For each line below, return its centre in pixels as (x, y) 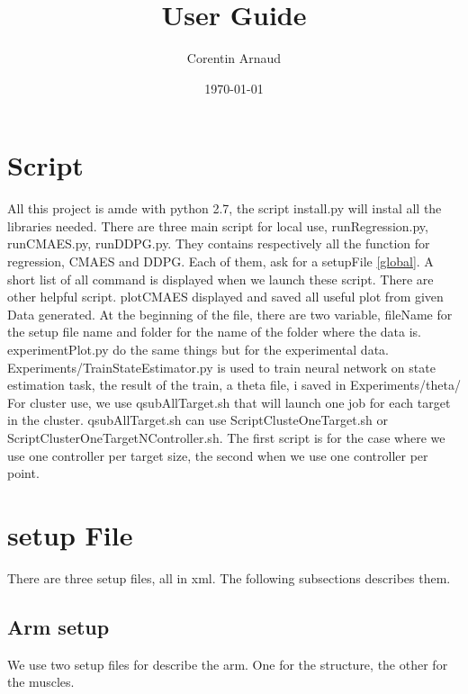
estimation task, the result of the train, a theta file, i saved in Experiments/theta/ (234, 385)
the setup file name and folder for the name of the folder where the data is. (214, 332)
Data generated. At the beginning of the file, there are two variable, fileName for (230, 314)
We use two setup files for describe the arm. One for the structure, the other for (228, 664)
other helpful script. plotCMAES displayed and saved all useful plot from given (225, 297)
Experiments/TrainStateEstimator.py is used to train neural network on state (221, 367)
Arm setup (58, 626)
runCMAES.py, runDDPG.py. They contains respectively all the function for (219, 243)
